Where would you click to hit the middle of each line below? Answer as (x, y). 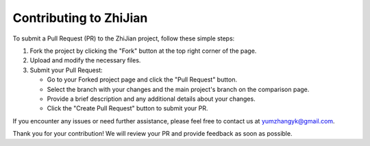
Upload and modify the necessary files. (85, 60)
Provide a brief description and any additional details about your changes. (151, 99)
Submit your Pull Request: (66, 70)
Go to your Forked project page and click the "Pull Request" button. (142, 80)
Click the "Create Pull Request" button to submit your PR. (127, 108)
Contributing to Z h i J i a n (80, 18)
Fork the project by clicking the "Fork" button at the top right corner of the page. (143, 51)
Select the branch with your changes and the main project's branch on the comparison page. (178, 89)
